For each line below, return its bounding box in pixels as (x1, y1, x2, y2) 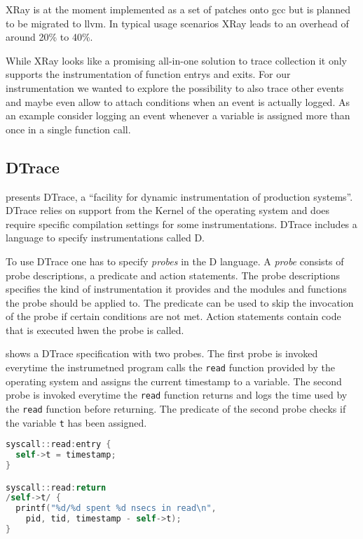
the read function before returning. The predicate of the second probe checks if (6, 401, 346, 415)
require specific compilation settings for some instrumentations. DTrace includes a (6, 216, 357, 231)
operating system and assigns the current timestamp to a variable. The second (6, 373, 342, 388)
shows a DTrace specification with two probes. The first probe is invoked (6, 346, 318, 361)
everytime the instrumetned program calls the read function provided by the (6, 360, 336, 375)
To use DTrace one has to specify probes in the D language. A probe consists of (6, 253, 344, 268)
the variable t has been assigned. (6, 415, 147, 430)
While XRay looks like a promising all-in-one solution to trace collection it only (6, 53, 348, 67)
